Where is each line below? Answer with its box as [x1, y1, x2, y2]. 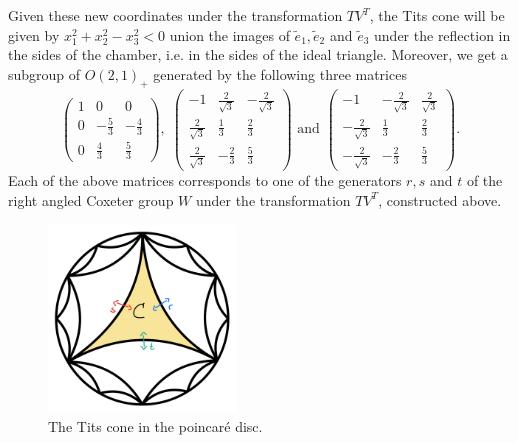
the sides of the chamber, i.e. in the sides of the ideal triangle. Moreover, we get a [8, 44, 508, 65]
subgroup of [8, 63, 81, 84]
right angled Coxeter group [8, 189, 174, 210]
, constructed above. [378, 189, 502, 210]
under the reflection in [374, 24, 511, 45]
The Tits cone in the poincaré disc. [48, 415, 263, 436]
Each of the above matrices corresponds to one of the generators [8, 170, 402, 191]
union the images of [169, 24, 290, 45]
